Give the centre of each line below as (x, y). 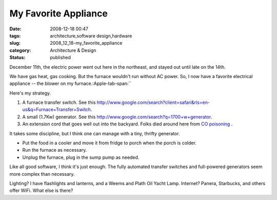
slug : (15, 43)
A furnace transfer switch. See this (59, 102)
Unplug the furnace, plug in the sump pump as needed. (81, 157)
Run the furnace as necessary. (55, 150)
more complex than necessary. (42, 174)
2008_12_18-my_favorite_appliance (86, 43)
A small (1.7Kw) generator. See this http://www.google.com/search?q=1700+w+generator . (117, 117)
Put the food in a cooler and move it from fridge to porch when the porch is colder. (110, 143)
